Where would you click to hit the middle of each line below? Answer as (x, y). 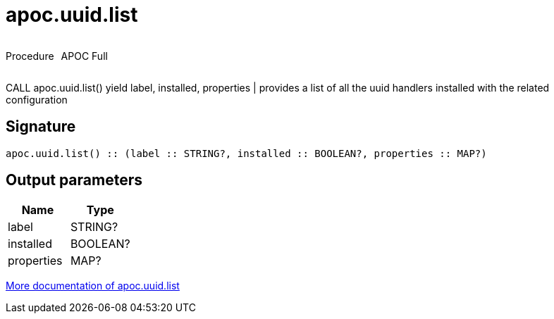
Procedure (30, 56)
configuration (37, 99)
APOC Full (84, 56)
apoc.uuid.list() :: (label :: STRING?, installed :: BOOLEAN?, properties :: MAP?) (246, 153)
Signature (41, 127)
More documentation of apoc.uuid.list (93, 286)
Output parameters (74, 180)
